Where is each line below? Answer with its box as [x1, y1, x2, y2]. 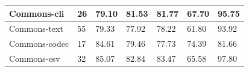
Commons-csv [9, 52, 60, 65]
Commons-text [9, 22, 63, 35]
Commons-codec [9, 37, 69, 50]
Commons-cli [9, 7, 65, 19]
